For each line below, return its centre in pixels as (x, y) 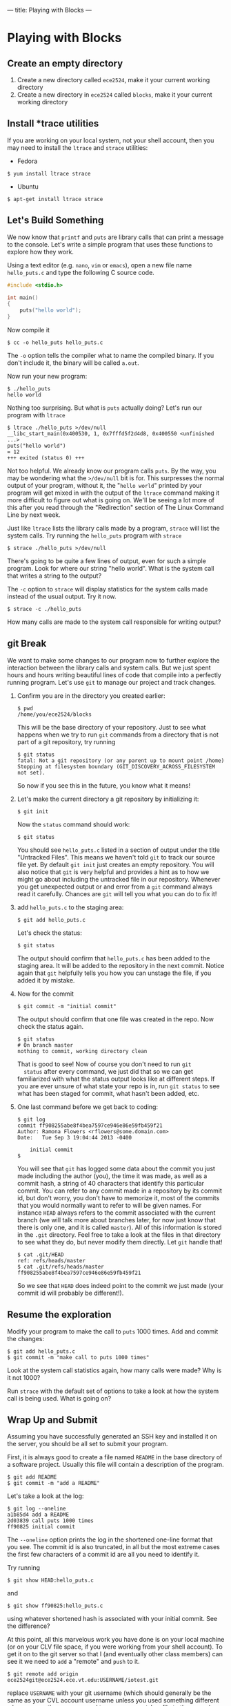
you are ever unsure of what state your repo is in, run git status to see (118, 1086)
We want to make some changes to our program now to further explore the (113, 660)
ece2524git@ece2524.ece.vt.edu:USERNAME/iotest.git (83, 1680)
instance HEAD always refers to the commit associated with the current (116, 1213)
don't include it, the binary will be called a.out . (73, 363)
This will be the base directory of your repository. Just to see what (111, 727)
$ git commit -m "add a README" (53, 1484)
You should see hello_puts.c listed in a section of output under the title (119, 850)
